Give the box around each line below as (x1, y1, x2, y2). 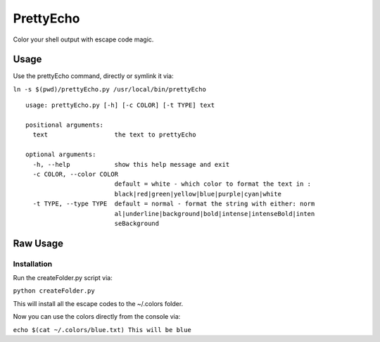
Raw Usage (13, 237, 63, 249)
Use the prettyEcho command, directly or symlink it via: (13, 72, 174, 80)
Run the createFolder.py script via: (13, 274, 113, 282)
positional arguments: (25, 121, 104, 129)
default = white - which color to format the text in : (114, 180, 312, 188)
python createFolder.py (13, 287, 95, 295)
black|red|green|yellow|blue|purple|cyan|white (114, 190, 281, 198)
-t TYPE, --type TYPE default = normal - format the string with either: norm (32, 200, 315, 208)
